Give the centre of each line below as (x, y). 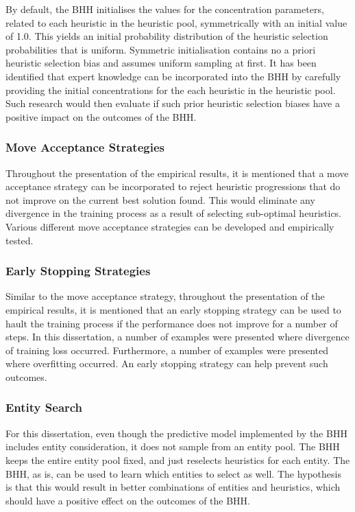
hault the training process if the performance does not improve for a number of (172, 323)
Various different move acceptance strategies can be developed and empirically (170, 226)
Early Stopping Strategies (78, 271)
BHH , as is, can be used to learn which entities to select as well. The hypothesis (173, 473)
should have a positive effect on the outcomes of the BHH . (128, 500)
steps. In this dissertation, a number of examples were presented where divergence (177, 337)
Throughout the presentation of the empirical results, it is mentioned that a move (177, 173)
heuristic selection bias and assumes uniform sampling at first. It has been (161, 63)
